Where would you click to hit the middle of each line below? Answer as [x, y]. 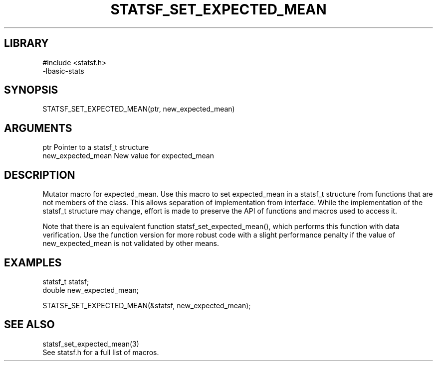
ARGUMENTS [38, 128]
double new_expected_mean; [91, 290]
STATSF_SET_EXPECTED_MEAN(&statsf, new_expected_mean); [147, 305]
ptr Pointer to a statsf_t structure [96, 147]
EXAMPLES [33, 262]
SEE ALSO [29, 325]
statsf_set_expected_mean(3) [91, 344]
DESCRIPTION [40, 175]
